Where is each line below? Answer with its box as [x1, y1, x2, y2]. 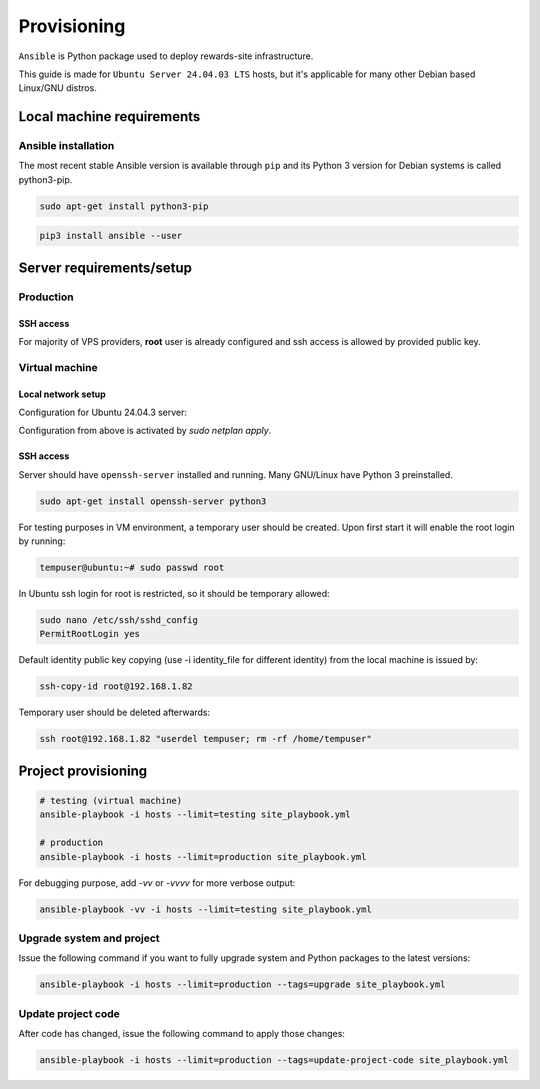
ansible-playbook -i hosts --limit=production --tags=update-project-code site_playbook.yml [39, 1054, 509, 1065]
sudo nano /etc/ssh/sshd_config [39, 615, 199, 626]
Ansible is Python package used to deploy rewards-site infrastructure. [18, 50, 314, 62]
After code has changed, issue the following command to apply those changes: [18, 1027, 345, 1039]
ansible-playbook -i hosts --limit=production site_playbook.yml [39, 851, 367, 862]
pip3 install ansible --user [39, 230, 183, 242]
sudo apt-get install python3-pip [39, 200, 209, 212]
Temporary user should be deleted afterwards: [18, 706, 211, 719]
